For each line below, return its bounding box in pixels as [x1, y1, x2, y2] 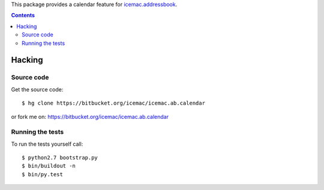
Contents [11, 12, 35, 19]
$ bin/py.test [22, 171, 63, 177]
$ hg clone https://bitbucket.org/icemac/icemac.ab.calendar [22, 100, 205, 107]
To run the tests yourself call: [11, 140, 83, 148]
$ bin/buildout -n [22, 163, 76, 170]
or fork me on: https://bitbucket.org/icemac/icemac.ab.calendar [11, 113, 169, 120]
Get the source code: [11, 85, 64, 93]
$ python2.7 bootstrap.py [22, 154, 98, 161]
